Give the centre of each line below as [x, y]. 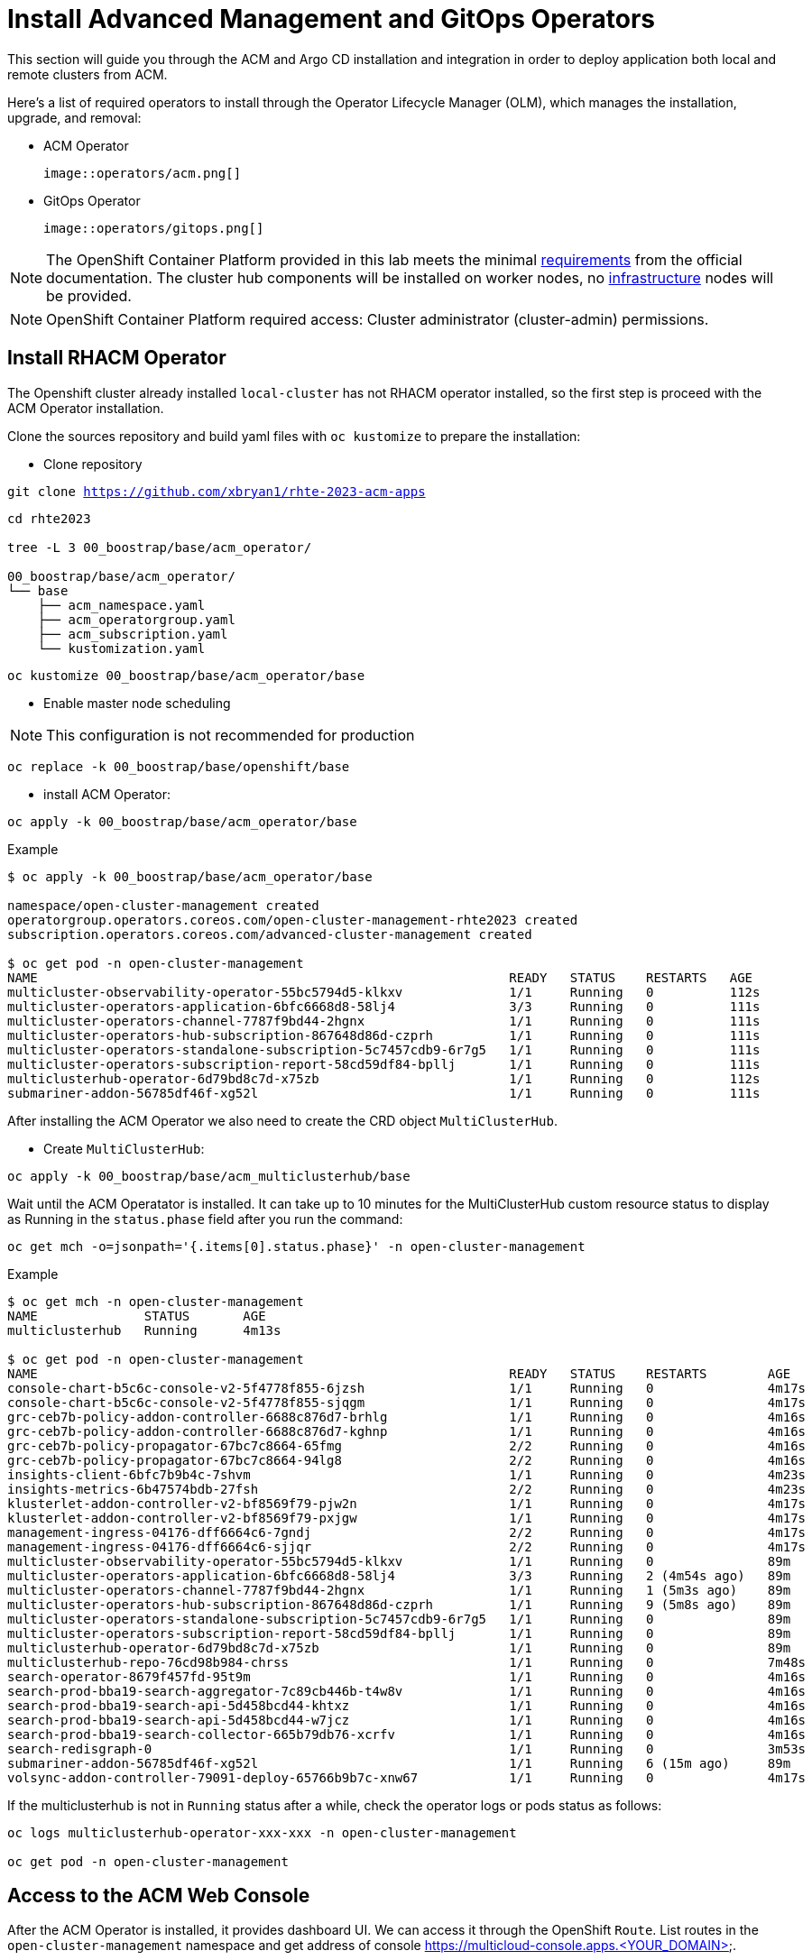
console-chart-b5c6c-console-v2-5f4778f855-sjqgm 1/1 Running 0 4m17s [407, 1402]
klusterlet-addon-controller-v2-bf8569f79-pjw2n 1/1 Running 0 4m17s [407, 1503]
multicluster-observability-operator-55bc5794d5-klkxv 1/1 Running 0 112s [384, 992]
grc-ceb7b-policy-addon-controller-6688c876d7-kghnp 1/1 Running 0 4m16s [407, 1431]
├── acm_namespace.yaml [121, 605]
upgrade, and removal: [74, 117]
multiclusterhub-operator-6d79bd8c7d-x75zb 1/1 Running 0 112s [384, 1078]
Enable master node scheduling [137, 703]
